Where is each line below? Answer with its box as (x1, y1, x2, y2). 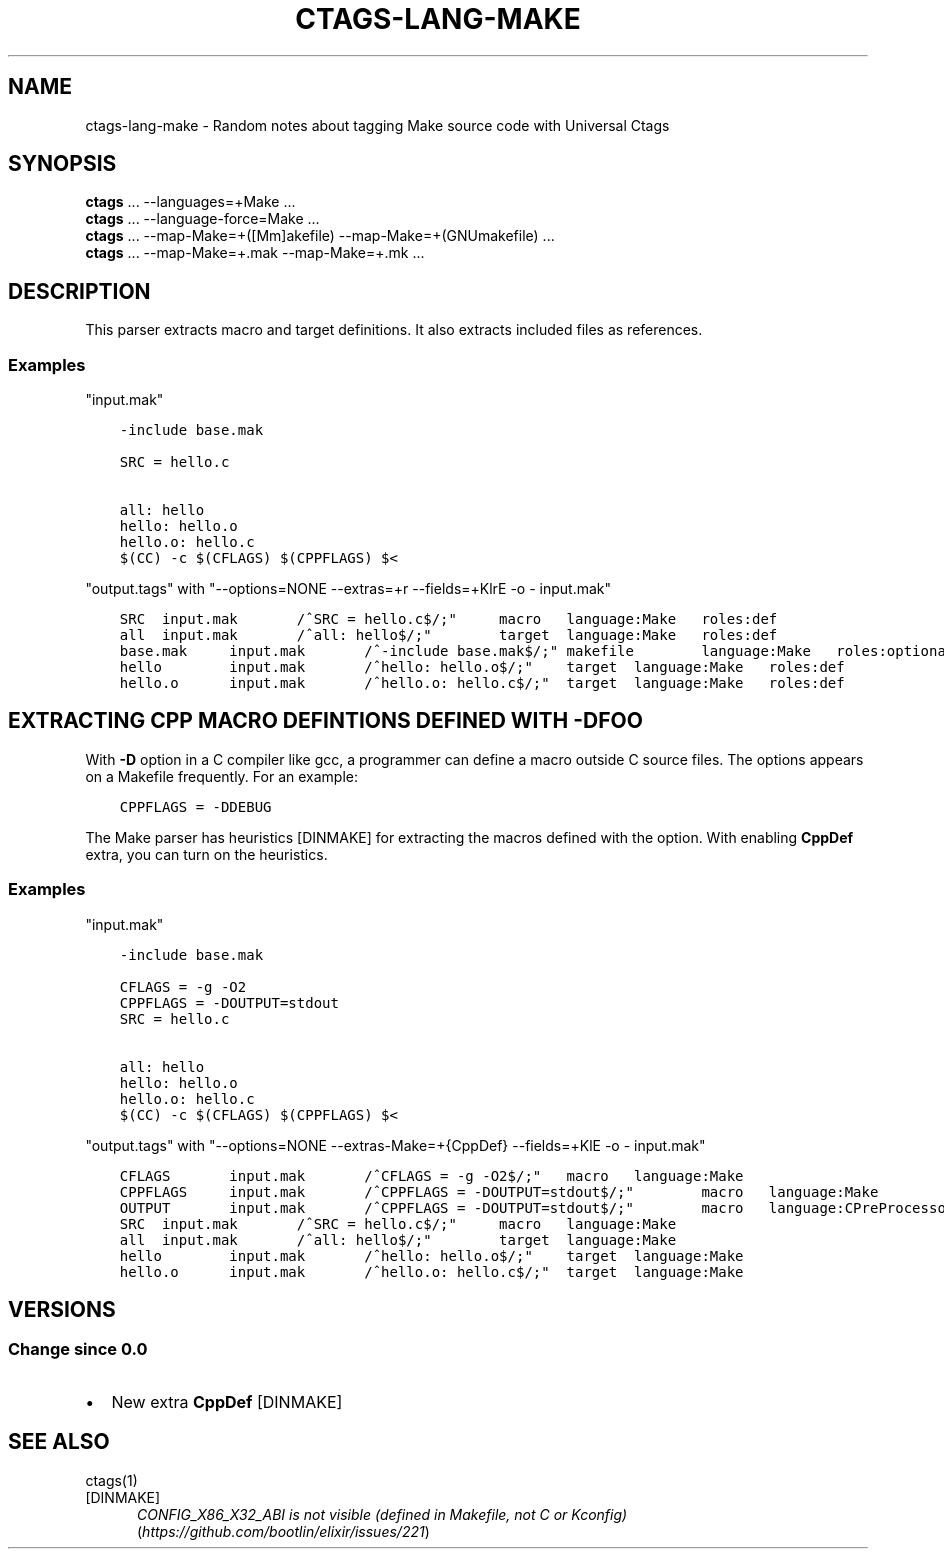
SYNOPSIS (8, 151, 117, 177)
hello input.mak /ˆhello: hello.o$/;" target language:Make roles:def (119, 659, 845, 676)
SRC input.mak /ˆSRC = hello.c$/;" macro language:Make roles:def (119, 611, 778, 628)
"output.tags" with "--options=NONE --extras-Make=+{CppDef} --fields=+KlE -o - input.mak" (85, 1136, 706, 1154)
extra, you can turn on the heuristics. (85, 845, 328, 863)
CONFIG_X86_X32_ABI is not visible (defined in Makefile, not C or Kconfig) (137, 1505, 628, 1523)
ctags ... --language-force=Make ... (85, 210, 320, 228)
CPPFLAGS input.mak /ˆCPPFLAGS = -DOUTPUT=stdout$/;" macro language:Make (119, 1183, 879, 1200)
